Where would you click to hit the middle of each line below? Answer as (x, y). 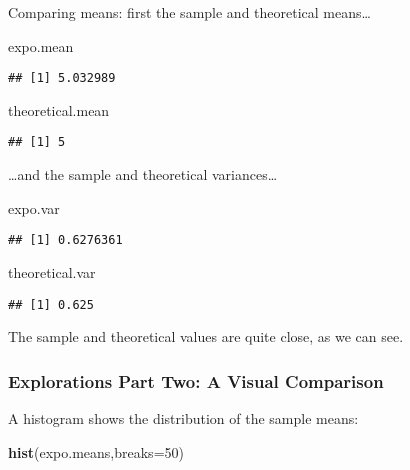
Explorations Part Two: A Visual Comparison (196, 380)
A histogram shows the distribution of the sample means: (183, 418)
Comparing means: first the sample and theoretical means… (189, 12)
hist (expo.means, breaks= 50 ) (96, 451)
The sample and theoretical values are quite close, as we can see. (206, 336)
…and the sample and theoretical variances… (143, 174)
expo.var (34, 207)
